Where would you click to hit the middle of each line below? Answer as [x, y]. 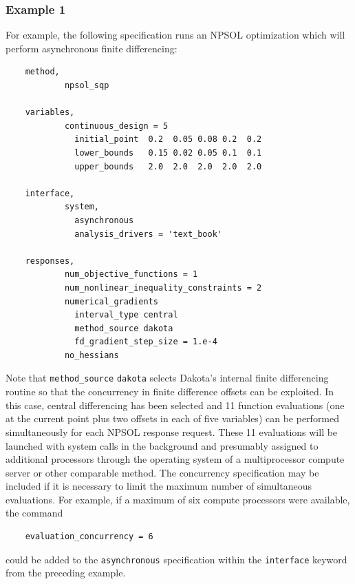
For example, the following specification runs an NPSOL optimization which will [175, 35]
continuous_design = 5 [116, 126]
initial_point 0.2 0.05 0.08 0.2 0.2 [168, 139]
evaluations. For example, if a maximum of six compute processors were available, [178, 499]
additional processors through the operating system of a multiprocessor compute [175, 459]
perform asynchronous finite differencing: [92, 48]
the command [34, 513]
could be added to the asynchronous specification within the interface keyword [176, 559]
